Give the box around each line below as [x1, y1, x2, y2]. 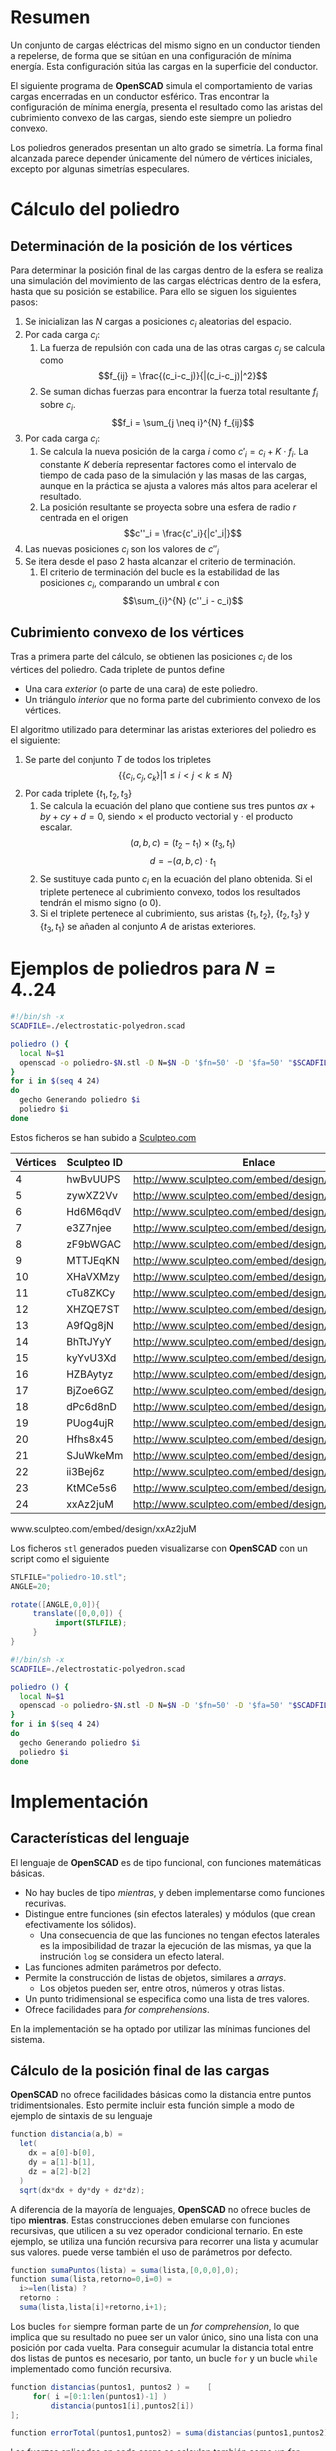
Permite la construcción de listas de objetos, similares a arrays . [24, 1971, 287, 1983]
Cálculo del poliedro [10, 198, 180, 221]
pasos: [10, 296, 38, 308]
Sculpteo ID [66, 1155, 123, 1169]
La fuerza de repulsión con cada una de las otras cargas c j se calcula [39, 341, 326, 356]
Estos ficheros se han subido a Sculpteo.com [10, 1131, 197, 1143]
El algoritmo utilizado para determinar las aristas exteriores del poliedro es [10, 723, 317, 735]
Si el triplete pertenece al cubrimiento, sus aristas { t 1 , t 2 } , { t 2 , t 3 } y [39, 907, 310, 921]
